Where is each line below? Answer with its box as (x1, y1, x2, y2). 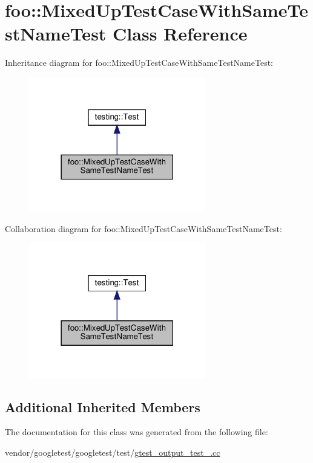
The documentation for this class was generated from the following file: (5, 426, 268, 438)
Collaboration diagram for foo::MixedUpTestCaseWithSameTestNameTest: (5, 222, 282, 235)
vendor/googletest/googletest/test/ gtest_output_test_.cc (5, 446, 220, 459)
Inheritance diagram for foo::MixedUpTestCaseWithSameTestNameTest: (5, 56, 273, 69)
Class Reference (113, 21, 248, 46)
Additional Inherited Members (5, 397, 200, 416)
